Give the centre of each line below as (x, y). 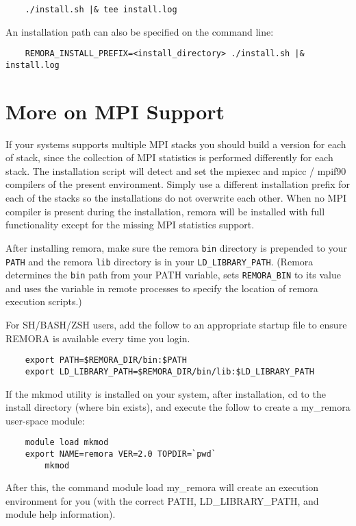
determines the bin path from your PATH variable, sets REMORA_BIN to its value (174, 275)
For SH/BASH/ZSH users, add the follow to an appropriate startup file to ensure (176, 324)
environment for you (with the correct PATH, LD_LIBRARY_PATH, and (162, 500)
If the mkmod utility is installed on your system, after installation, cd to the (166, 393)
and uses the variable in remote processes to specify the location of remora (162, 288)
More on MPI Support (115, 111)
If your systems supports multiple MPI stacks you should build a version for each (176, 144)
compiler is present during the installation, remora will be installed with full (165, 211)
